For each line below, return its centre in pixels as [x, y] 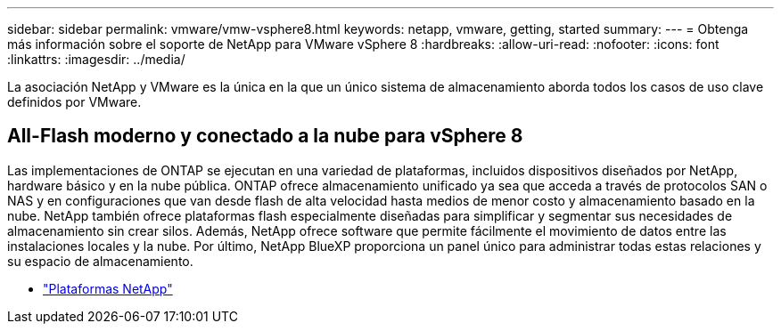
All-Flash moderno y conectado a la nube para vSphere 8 [265, 136]
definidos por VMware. [74, 102]
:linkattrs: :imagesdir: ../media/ [96, 59]
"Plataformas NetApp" [108, 288]
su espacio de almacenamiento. [100, 261]
